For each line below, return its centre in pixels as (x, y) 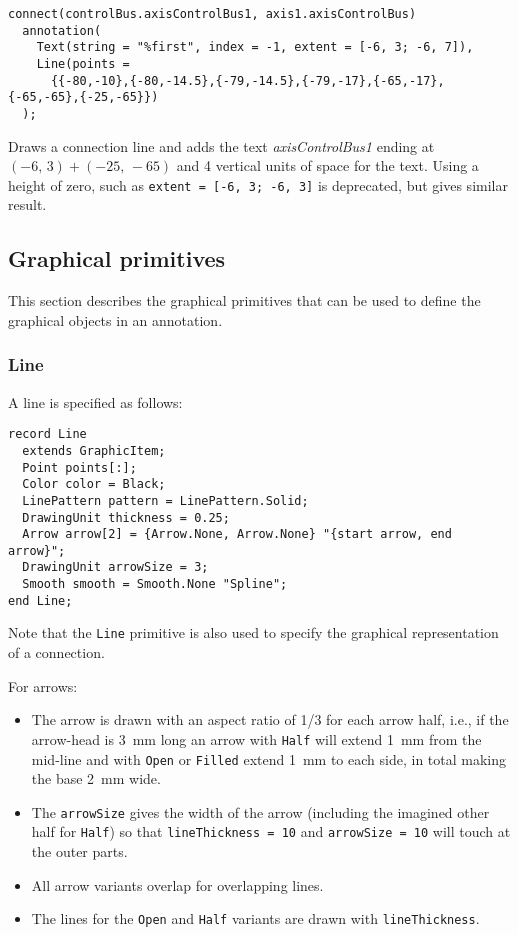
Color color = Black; (94, 484)
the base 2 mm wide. (96, 778)
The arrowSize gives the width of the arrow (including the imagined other (260, 811)
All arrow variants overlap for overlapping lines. (177, 884)
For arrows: (43, 685)
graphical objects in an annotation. (115, 319)
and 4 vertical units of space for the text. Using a (327, 165)
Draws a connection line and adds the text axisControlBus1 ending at (221, 145)
